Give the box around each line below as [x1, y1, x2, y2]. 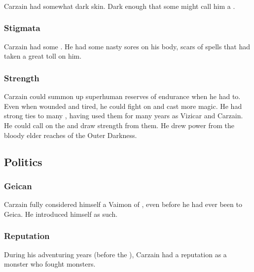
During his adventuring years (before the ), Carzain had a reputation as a [4, 249, 227, 259]
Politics [4, 154, 42, 169]
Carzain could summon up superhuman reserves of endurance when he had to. [4, 91, 241, 102]
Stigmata [4, 22, 40, 34]
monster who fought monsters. [4, 259, 96, 269]
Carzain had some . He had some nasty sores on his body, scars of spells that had [4, 41, 251, 51]
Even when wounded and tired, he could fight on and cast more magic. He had [4, 101, 242, 111]
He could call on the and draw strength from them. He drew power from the [4, 120, 234, 130]
